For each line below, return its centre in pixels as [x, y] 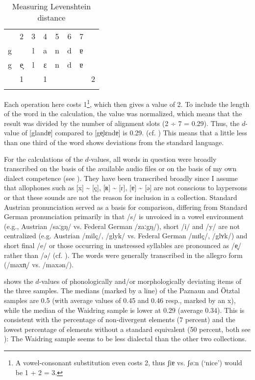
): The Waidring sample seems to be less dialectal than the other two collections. [125, 339]
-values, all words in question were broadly [153, 159]
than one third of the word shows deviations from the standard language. [114, 142]
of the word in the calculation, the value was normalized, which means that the [123, 114]
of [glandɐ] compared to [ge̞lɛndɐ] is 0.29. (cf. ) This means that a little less [134, 133]
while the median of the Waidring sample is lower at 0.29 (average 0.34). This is [124, 310]
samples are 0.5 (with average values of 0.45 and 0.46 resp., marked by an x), [120, 300]
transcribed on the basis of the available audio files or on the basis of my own [120, 168]
